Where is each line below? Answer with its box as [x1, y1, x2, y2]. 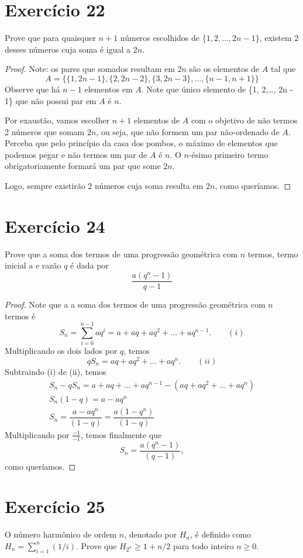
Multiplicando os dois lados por [5, 345, 118, 357]
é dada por [70, 259, 109, 271]
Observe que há [5, 82, 60, 95]
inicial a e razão [5, 259, 61, 271]
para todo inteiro [173, 539, 234, 552]
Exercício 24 [5, 213, 105, 237]
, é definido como [190, 528, 252, 540]
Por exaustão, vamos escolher [5, 114, 109, 126]
